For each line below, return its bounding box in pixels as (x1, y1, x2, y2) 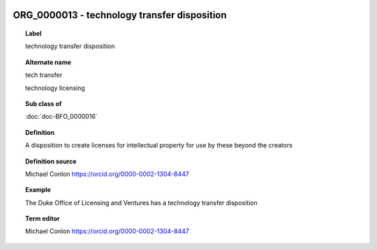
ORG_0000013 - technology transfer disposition (13, 9, 227, 21)
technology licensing (25, 84, 85, 92)
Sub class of (25, 99, 62, 108)
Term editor (25, 214, 60, 223)
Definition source (25, 157, 77, 166)
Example (25, 186, 52, 194)
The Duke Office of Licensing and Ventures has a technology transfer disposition (25, 198, 258, 207)
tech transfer (25, 71, 63, 80)
